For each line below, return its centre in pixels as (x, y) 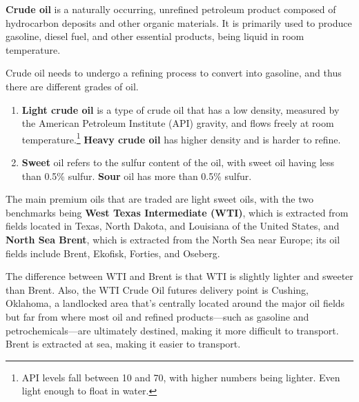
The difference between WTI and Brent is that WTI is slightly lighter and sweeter (179, 276)
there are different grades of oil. (72, 86)
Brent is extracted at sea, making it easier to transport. (123, 344)
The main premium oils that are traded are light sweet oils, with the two (160, 199)
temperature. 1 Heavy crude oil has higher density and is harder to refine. (181, 138)
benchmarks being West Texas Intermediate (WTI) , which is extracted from (177, 212)
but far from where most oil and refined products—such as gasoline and (157, 316)
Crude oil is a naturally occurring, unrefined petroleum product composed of (171, 9)
